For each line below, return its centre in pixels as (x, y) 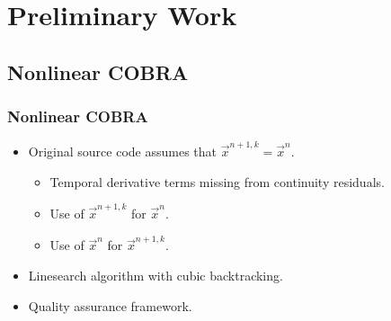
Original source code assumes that (122, 152)
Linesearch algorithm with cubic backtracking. (156, 275)
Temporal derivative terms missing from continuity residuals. (217, 181)
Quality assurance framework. (110, 305)
